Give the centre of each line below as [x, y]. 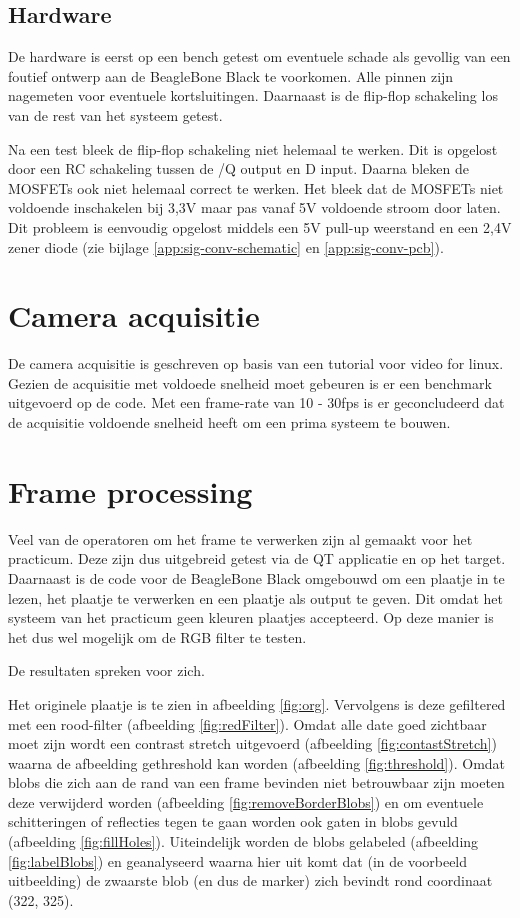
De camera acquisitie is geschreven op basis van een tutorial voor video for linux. [256, 363]
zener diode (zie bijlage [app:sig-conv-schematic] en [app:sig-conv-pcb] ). [226, 246]
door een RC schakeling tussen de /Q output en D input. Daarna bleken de [238, 168]
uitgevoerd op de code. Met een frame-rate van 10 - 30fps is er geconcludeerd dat [256, 402]
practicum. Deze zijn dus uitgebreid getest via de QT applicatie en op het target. [257, 558]
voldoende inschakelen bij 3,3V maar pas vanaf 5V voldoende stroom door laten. [254, 207]
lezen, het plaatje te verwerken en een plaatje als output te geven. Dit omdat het [255, 597]
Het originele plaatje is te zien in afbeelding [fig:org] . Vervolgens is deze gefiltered [257, 703]
